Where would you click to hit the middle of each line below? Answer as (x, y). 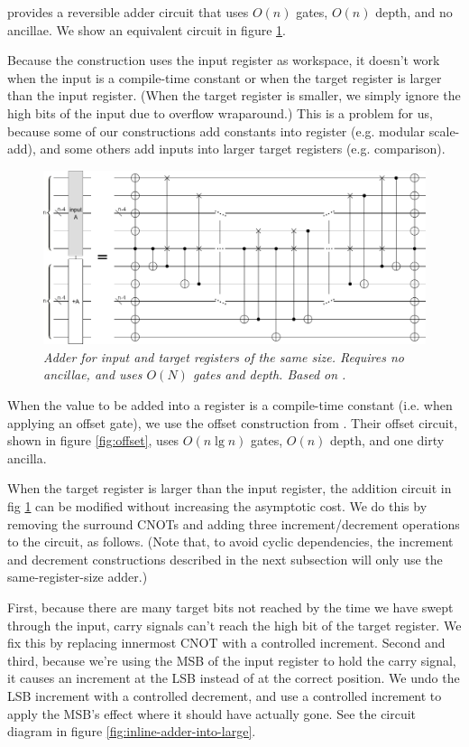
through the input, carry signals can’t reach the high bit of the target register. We (234, 625)
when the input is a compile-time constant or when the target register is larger (225, 77)
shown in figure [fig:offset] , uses (93, 440)
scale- (444, 131)
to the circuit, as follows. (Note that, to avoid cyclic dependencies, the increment (230, 542)
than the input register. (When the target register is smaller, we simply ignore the (234, 95)
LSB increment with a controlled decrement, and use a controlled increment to (225, 695)
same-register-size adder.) (78, 577)
